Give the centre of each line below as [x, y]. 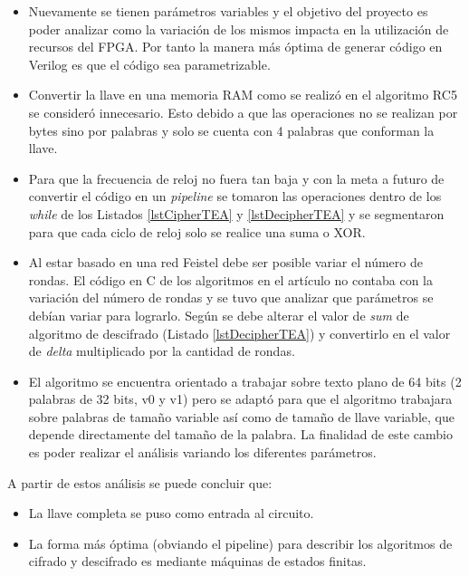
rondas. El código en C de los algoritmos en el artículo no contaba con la [230, 279]
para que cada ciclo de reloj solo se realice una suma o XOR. [197, 231]
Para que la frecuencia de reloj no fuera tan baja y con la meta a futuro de [236, 178]
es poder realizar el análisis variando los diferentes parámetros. [202, 452]
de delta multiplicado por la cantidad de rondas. [162, 351]
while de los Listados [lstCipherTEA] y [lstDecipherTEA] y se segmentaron [236, 213]
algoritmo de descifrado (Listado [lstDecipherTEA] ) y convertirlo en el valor [239, 333]
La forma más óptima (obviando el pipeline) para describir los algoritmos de [240, 543]
